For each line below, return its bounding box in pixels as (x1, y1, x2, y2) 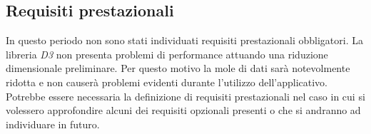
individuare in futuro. (6, 116, 100, 131)
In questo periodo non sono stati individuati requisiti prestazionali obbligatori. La (6, 33, 363, 48)
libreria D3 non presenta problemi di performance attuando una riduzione (6, 46, 328, 61)
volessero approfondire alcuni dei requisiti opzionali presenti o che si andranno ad (6, 103, 361, 118)
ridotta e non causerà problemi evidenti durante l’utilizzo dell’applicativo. (6, 74, 328, 89)
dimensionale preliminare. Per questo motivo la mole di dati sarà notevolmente (6, 61, 350, 76)
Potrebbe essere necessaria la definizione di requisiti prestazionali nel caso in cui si (6, 88, 365, 103)
